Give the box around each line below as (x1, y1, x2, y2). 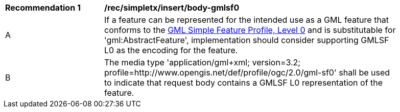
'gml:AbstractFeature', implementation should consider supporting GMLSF (104, 35, 389, 45)
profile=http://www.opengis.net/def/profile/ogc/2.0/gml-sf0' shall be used (104, 67, 390, 78)
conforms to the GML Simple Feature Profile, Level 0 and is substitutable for (104, 25, 396, 35)
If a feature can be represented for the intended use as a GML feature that (104, 15, 389, 25)
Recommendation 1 (5, 3, 81, 13)
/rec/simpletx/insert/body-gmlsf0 (104, 3, 240, 13)
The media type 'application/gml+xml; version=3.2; (104, 57, 301, 67)
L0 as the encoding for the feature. (104, 45, 238, 55)
